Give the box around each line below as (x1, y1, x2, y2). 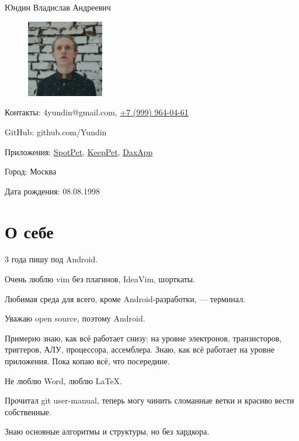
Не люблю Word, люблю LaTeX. (5, 374, 122, 387)
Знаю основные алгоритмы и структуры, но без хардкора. (5, 425, 210, 437)
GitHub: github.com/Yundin (5, 125, 107, 138)
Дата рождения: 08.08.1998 (5, 184, 100, 197)
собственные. (5, 405, 51, 418)
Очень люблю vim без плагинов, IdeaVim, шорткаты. (5, 273, 196, 285)
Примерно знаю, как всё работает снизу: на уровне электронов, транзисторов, (5, 331, 282, 344)
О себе (5, 219, 54, 243)
